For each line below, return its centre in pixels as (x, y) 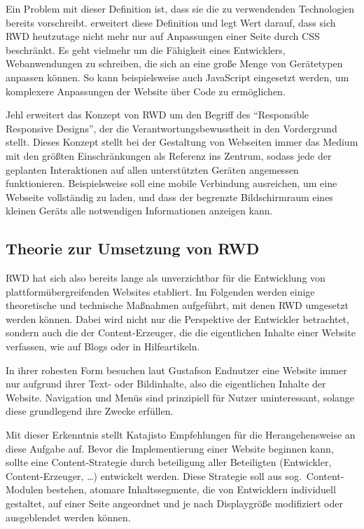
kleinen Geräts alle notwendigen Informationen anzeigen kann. (139, 211)
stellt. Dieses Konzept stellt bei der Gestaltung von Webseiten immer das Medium (182, 142)
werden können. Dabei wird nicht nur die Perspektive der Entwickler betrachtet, (177, 318)
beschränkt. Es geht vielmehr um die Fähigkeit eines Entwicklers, (146, 49)
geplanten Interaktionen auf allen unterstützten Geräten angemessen (152, 169)
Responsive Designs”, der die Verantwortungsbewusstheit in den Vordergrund (171, 128)
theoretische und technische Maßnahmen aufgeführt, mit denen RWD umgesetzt (177, 305)
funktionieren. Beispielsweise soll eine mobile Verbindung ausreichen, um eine (171, 183)
